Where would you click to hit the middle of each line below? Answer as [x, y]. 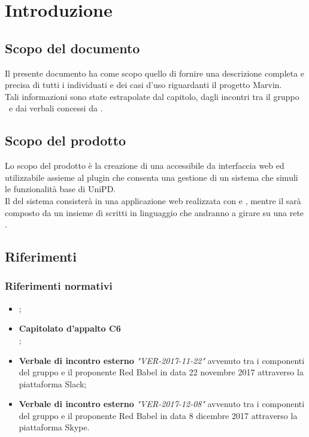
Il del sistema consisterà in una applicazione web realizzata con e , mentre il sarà [153, 200]
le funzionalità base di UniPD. [60, 189]
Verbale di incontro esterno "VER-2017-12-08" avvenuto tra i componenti [162, 404]
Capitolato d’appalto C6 [70, 328]
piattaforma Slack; [53, 383]
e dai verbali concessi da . [56, 108]
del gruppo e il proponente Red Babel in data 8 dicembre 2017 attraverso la [158, 415]
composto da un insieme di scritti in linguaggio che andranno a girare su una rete [154, 212]
